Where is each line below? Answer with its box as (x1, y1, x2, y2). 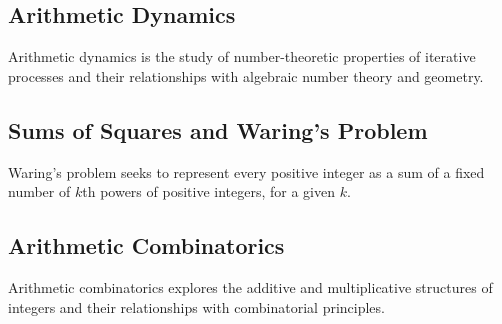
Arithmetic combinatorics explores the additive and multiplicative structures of (8, 276, 493, 297)
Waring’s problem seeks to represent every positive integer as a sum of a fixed (8, 161, 485, 182)
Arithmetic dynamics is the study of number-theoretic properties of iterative (8, 46, 476, 67)
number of (8, 181, 71, 202)
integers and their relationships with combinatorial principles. (8, 296, 385, 317)
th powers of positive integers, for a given (82, 181, 335, 202)
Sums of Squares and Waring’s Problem (8, 114, 428, 145)
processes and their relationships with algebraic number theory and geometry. (8, 65, 484, 86)
